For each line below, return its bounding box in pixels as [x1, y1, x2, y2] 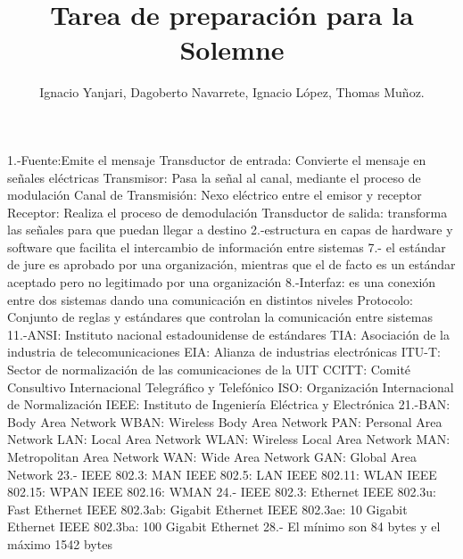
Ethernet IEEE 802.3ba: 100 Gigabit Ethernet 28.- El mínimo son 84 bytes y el [7, 517, 441, 536]
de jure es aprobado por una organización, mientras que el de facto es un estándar [7, 255, 456, 274]
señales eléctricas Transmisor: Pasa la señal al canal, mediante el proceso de [7, 168, 421, 186]
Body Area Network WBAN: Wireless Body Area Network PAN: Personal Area [7, 412, 442, 431]
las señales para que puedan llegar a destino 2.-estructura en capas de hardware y [7, 220, 453, 239]
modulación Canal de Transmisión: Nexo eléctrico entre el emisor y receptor [7, 185, 422, 204]
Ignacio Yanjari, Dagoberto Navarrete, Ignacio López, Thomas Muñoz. [39, 83, 425, 102]
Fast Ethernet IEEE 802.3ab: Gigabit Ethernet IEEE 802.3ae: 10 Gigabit [7, 499, 408, 518]
